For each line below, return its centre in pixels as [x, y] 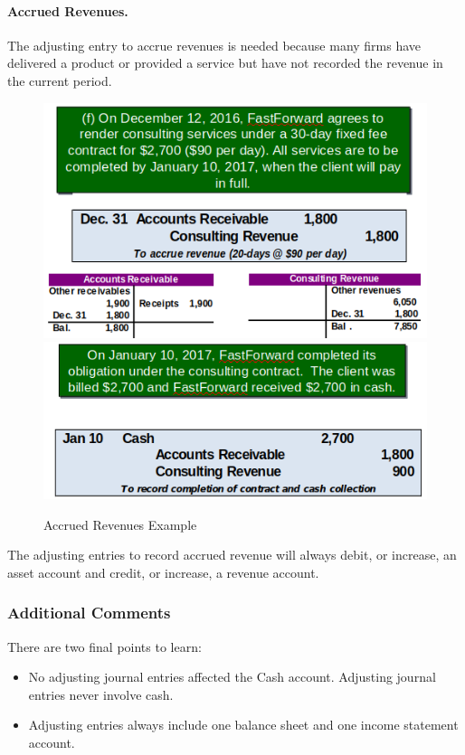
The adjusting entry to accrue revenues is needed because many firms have [214, 45]
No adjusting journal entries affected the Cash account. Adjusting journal [232, 677]
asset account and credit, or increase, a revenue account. [163, 572]
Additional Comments [89, 613]
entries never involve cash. [101, 694]
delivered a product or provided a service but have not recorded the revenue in [225, 63]
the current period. [60, 80]
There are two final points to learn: [104, 646]
